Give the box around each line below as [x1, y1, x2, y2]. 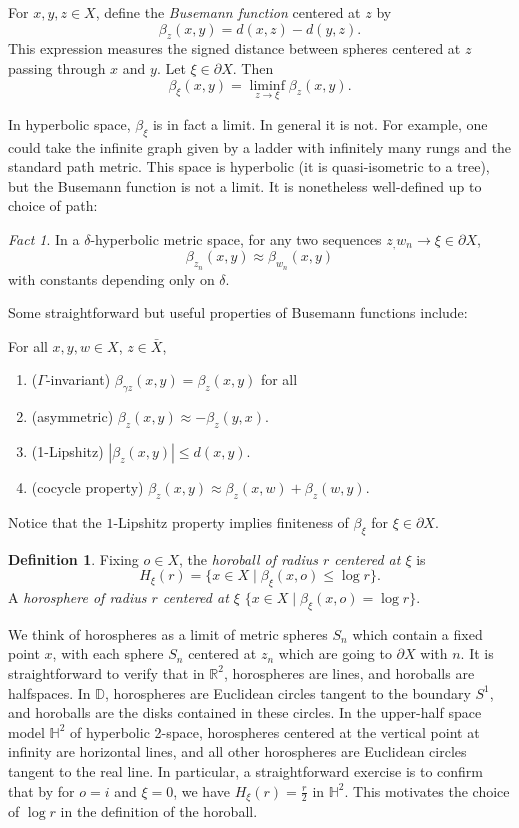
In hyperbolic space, [8, 113, 131, 134]
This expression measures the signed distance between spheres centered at [8, 38, 461, 59]
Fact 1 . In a [8, 228, 80, 249]
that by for [8, 780, 75, 801]
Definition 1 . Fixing [8, 548, 139, 569]
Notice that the [8, 511, 102, 532]
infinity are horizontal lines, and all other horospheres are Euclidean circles [8, 741, 467, 762]
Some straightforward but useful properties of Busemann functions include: [8, 302, 468, 323]
